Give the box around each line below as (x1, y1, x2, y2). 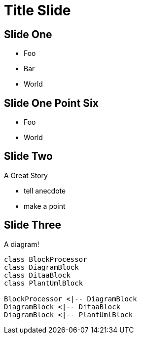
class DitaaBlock (4, 271, 70, 279)
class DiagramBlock (4, 263, 79, 271)
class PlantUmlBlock (4, 279, 83, 287)
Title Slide (4, 2, 71, 19)
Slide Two (4, 150, 53, 163)
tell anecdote (24, 186, 66, 195)
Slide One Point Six (4, 97, 99, 109)
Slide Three (4, 219, 62, 232)
